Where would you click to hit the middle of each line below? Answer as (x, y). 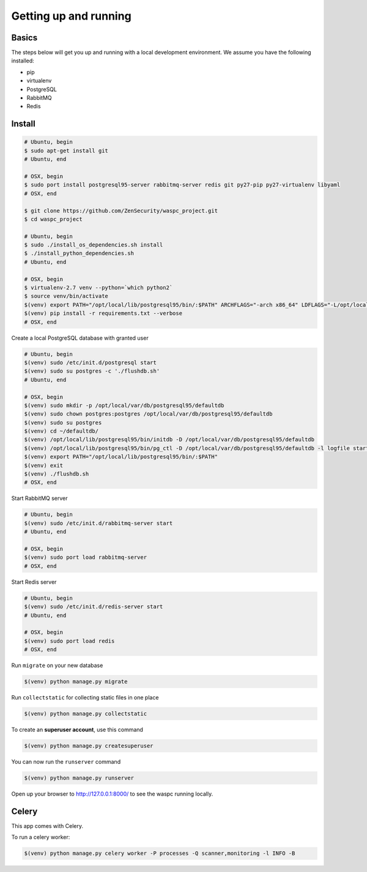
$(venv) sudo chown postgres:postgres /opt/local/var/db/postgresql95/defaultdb (148, 414)
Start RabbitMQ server (39, 498)
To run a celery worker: (41, 837)
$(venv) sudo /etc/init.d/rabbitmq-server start (98, 523)
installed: (23, 61)
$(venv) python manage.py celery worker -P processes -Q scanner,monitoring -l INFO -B (160, 853)
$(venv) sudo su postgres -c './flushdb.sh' (92, 371)
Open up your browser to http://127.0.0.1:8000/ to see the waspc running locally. (112, 794)
